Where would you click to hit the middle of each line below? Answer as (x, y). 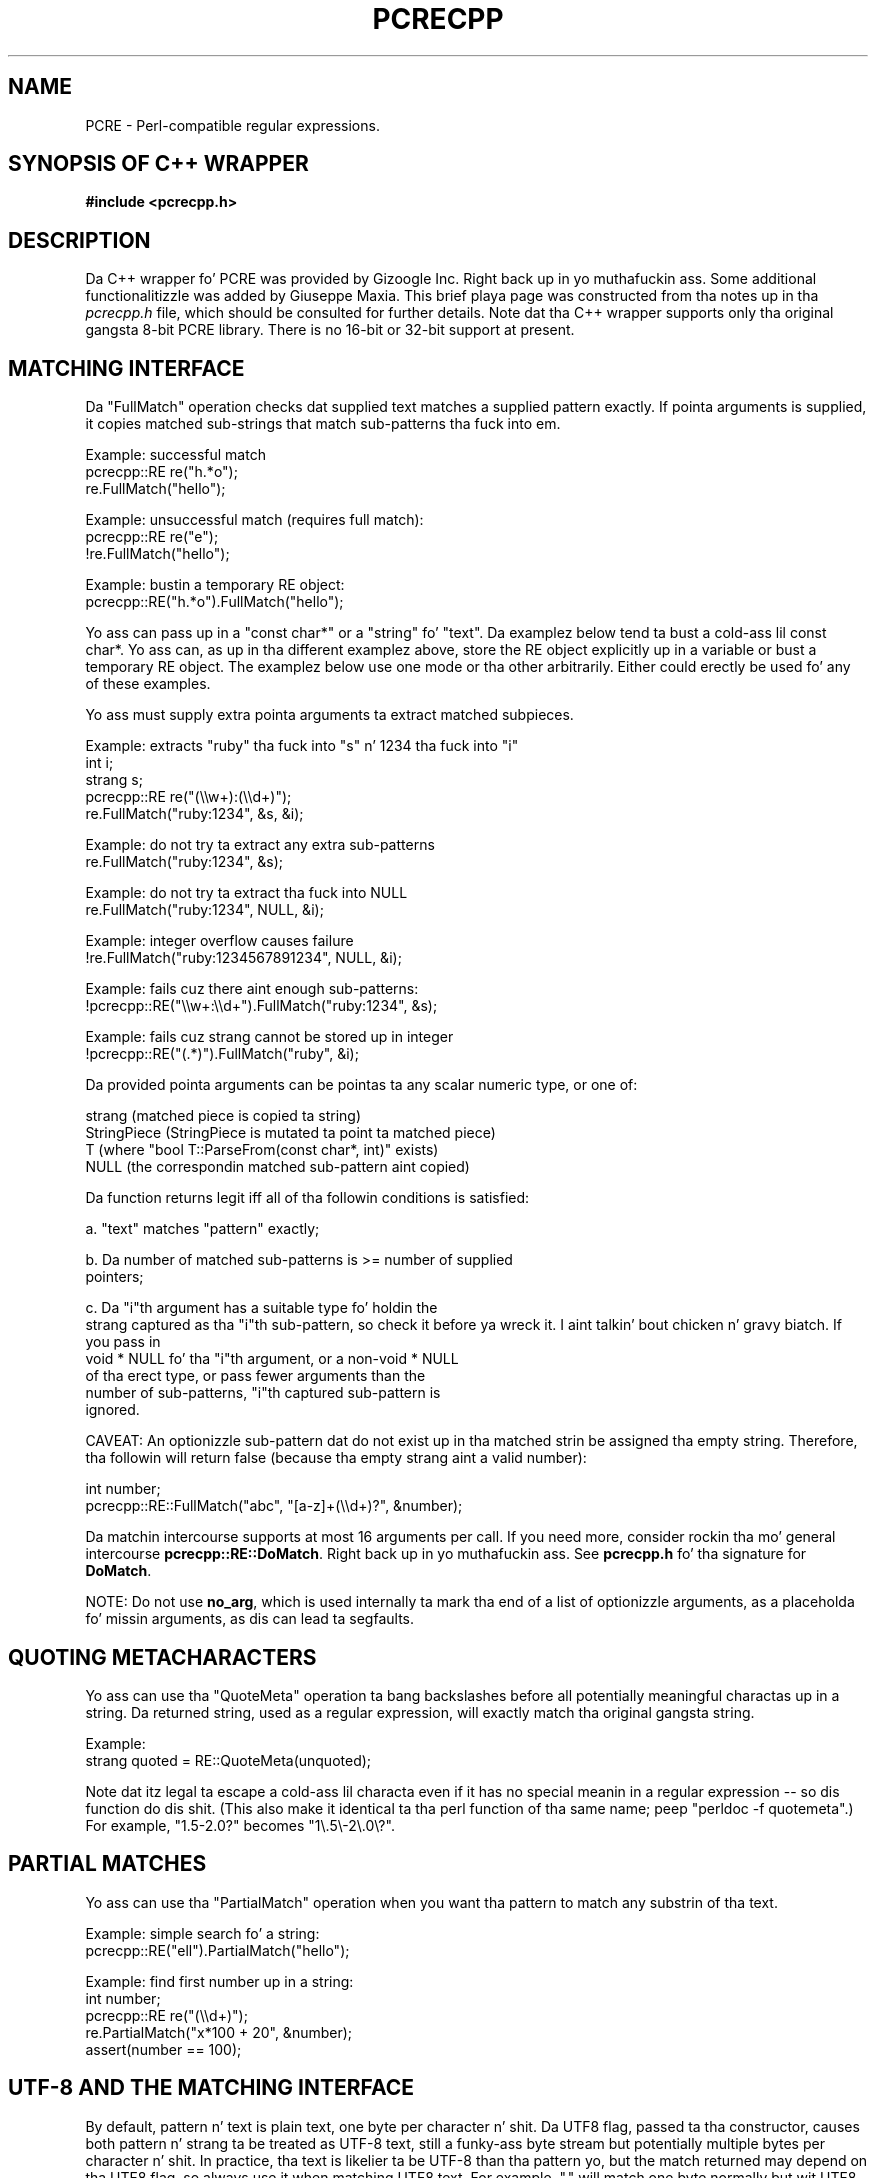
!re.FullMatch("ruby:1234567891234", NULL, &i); (243, 958)
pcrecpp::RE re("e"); (152, 537)
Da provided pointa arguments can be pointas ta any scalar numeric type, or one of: (361, 1085)
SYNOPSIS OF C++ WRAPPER (158, 164)
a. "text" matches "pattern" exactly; (202, 1229)
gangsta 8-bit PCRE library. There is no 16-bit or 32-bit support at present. (330, 330)
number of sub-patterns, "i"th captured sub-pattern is (263, 1393)
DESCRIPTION (79, 240)
